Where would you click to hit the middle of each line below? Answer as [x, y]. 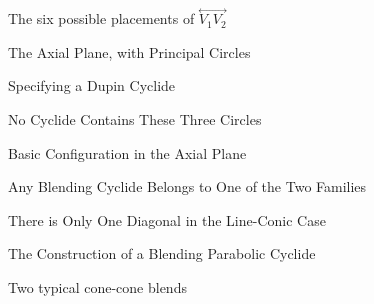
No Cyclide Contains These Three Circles [135, 119]
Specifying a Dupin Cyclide [92, 85]
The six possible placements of [101, 18]
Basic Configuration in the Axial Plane [127, 152]
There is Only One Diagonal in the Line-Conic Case [167, 219]
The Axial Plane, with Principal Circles [129, 51]
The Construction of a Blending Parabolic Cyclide [162, 253]
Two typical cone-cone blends [97, 286]
